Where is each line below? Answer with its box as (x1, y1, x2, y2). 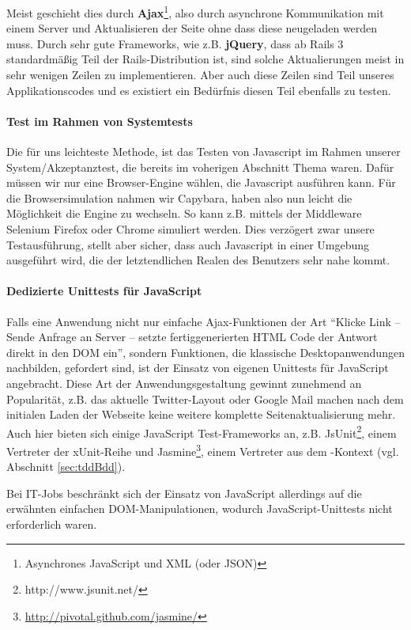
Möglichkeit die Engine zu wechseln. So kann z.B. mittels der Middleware (6, 205, 362, 222)
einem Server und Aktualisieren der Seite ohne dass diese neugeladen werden (6, 20, 378, 36)
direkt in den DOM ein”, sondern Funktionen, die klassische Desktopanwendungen (6, 343, 405, 360)
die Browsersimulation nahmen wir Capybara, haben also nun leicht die (6, 189, 353, 206)
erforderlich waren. (6, 516, 97, 532)
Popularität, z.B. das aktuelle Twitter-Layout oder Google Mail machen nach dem (6, 390, 404, 407)
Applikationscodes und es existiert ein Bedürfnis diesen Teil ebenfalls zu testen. (6, 82, 391, 98)
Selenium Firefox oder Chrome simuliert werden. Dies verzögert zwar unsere (6, 220, 375, 237)
